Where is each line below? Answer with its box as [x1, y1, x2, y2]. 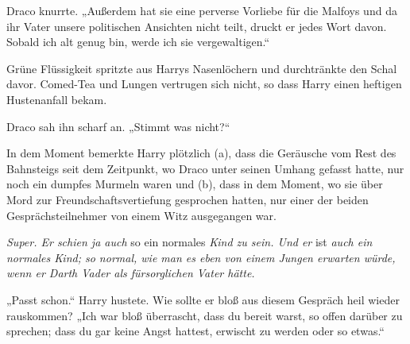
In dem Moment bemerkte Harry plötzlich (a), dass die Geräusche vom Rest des [6, 145, 396, 161]
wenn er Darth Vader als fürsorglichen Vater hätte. [6, 265, 255, 281]
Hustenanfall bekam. [6, 91, 107, 107]
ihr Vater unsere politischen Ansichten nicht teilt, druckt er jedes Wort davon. [6, 17, 387, 34]
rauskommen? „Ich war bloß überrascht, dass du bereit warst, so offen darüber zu [6, 307, 403, 323]
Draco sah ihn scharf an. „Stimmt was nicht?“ [6, 118, 230, 134]
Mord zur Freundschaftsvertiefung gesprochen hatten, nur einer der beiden [6, 191, 369, 207]
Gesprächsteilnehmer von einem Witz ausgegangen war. [6, 207, 277, 223]
